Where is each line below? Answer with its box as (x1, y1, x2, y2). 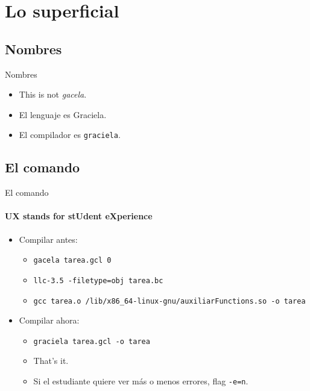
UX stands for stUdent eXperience (5, 210, 153, 222)
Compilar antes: (19, 233, 78, 245)
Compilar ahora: (19, 314, 80, 327)
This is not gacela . (19, 88, 87, 101)
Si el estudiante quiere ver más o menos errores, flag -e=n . (33, 375, 248, 387)
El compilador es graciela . (19, 128, 121, 141)
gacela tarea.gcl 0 (33, 256, 112, 265)
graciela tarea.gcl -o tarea (33, 337, 150, 346)
